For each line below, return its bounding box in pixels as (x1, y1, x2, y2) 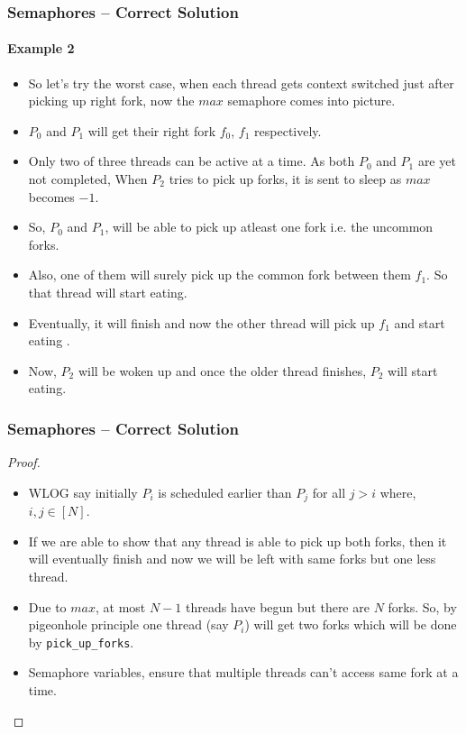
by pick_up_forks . (28, 632, 134, 651)
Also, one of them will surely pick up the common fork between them (28, 265, 411, 284)
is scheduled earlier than (158, 482, 292, 501)
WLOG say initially (28, 482, 138, 501)
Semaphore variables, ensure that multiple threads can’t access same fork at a (28, 663, 459, 682)
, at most (95, 597, 146, 616)
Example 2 (7, 39, 75, 58)
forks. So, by (388, 597, 457, 616)
